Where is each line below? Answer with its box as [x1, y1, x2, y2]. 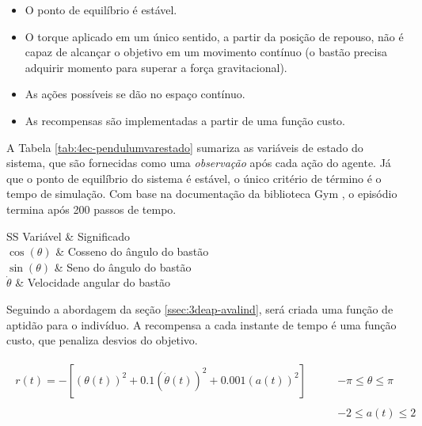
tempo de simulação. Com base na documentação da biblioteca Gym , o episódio [6, 185, 397, 202]
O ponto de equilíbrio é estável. [25, 2, 177, 17]
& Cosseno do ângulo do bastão [55, 243, 209, 260]
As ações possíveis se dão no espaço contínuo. [25, 86, 245, 102]
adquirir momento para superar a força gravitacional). [25, 59, 287, 75]
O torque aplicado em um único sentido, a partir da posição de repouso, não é [25, 28, 404, 44]
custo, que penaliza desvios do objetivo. [6, 332, 198, 348]
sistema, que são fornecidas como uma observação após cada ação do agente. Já [6, 154, 391, 171]
